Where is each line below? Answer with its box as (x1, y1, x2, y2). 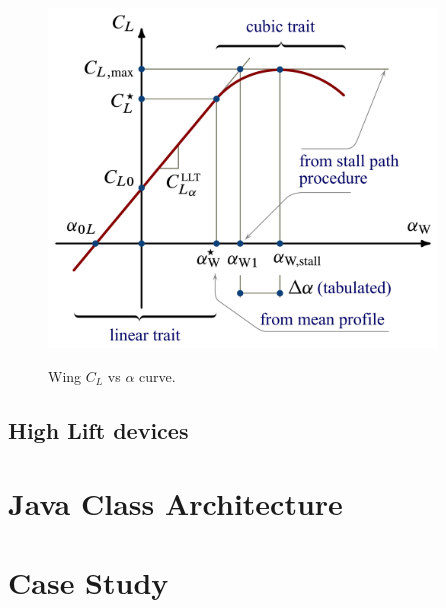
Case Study (8, 561, 169, 602)
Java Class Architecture (8, 483, 343, 524)
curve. (139, 365, 176, 386)
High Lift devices (8, 414, 189, 445)
